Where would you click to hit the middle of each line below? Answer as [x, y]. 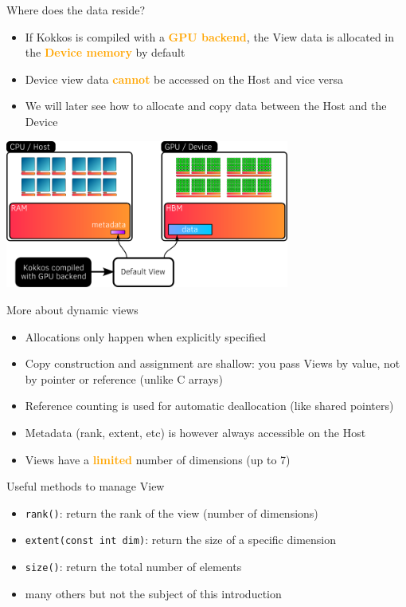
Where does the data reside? [76, 10]
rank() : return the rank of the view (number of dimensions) [172, 512]
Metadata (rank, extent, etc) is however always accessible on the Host [195, 432]
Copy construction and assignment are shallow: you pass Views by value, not [213, 363]
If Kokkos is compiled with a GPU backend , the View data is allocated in [210, 36]
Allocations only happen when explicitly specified [146, 336]
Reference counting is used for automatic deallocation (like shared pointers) [209, 406]
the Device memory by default [105, 52]
